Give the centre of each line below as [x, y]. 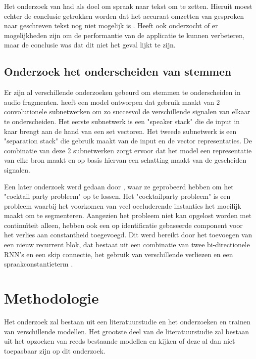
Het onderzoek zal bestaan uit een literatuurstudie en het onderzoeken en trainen [127, 321]
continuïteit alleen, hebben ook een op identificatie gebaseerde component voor [123, 225]
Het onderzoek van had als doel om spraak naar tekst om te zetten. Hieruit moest [128, 6]
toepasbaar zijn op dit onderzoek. [55, 350]
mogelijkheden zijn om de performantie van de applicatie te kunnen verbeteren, [124, 35]
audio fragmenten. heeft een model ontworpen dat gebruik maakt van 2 [112, 102]
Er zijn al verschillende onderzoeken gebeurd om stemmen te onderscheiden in [122, 92]
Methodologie [51, 298]
